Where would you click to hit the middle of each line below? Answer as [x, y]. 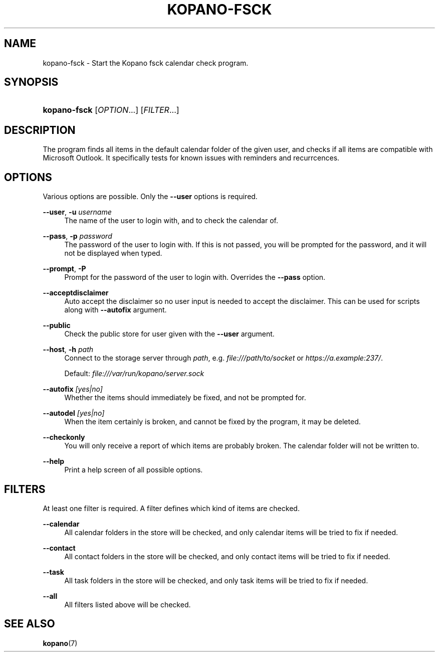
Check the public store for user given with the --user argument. [169, 334]
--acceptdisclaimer [76, 293]
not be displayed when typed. [113, 253]
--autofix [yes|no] [73, 389]
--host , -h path [68, 350]
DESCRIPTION [40, 130]
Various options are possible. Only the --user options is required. [150, 197]
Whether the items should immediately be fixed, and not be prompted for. [185, 398]
